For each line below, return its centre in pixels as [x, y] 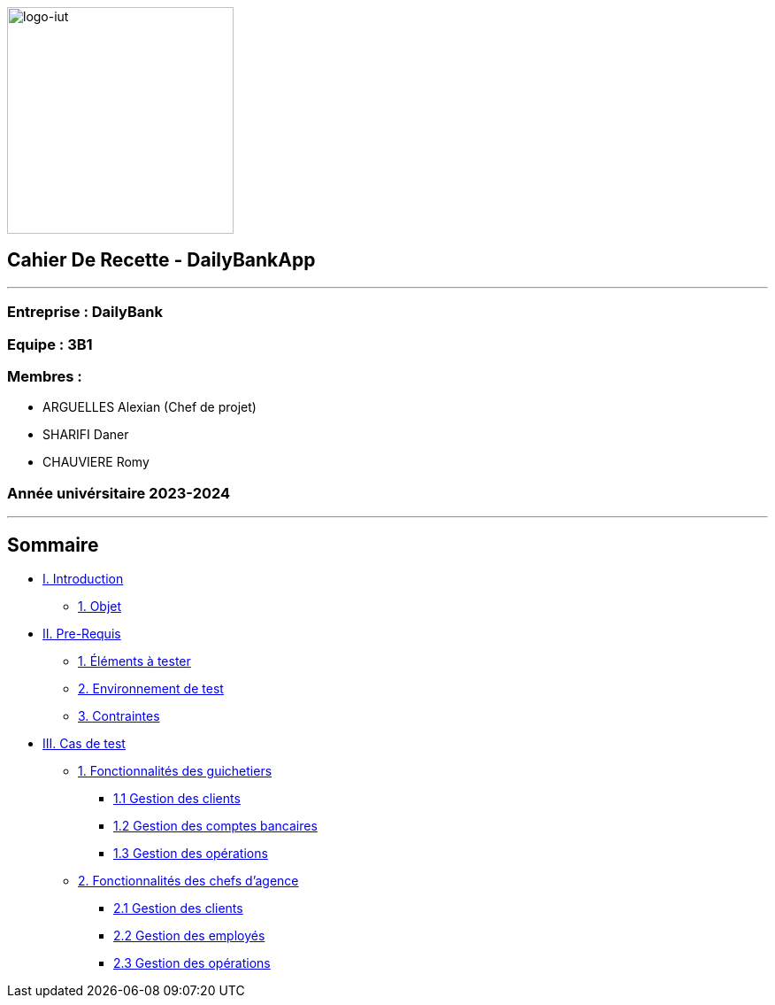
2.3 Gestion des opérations [192, 962]
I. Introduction [83, 578]
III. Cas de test [84, 743]
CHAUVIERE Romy [96, 462]
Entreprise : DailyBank [85, 312]
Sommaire [53, 545]
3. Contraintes [119, 715]
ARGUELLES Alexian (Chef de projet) [150, 407]
